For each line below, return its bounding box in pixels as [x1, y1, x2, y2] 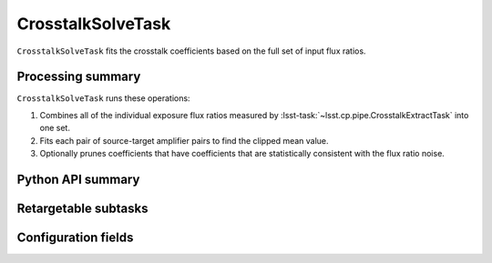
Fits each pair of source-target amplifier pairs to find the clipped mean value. [39, 135, 329, 146]
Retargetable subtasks [16, 200, 149, 216]
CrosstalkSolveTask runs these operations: [16, 93, 190, 104]
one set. [39, 123, 70, 134]
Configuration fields [16, 229, 134, 245]
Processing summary [16, 69, 141, 85]
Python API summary [16, 171, 140, 187]
